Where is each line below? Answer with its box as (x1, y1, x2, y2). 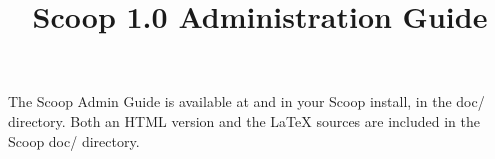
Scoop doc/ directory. (8, 130, 140, 151)
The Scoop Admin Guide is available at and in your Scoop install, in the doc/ (8, 91, 485, 112)
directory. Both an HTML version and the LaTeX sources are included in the (8, 110, 480, 131)
